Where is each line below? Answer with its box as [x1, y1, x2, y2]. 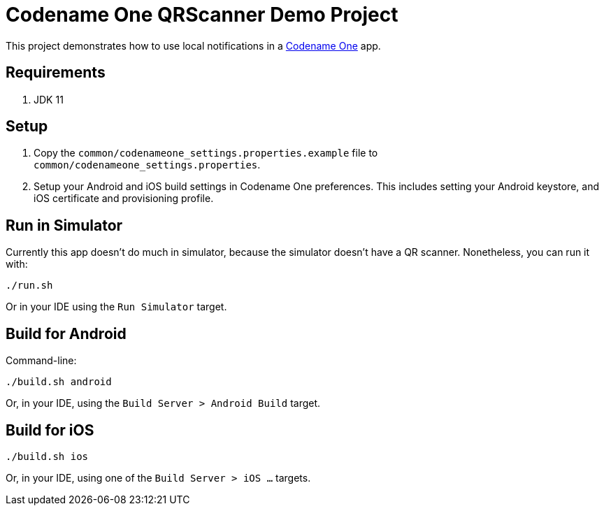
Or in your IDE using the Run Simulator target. [6, 301, 227, 313]
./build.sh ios [6, 450, 89, 462]
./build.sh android [6, 376, 112, 388]
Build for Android [6, 324, 127, 343]
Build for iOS [6, 421, 94, 439]
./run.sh [6, 280, 53, 292]
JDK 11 [34, 93, 64, 106]
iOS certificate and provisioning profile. [34, 192, 214, 205]
